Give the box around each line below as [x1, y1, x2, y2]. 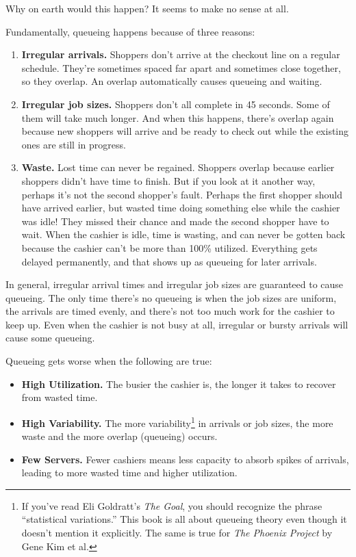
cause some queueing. [5, 331, 95, 345]
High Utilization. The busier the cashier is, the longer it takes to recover [21, 376, 336, 391]
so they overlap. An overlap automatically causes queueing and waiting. [21, 74, 322, 88]
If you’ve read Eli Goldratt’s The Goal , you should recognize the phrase [21, 498, 322, 513]
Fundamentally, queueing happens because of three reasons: [5, 24, 255, 38]
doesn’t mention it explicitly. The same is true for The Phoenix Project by [21, 526, 333, 540]
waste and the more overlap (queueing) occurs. [21, 429, 218, 443]
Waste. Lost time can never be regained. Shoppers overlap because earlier [21, 160, 335, 174]
